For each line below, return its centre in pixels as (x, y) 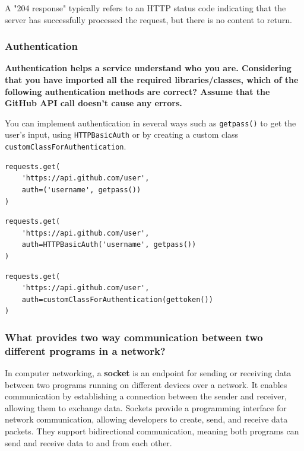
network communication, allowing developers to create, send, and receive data (146, 419)
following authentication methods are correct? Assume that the (137, 91)
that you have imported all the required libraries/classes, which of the (152, 80)
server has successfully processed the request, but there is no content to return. (148, 19)
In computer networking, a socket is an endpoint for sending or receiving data (148, 373)
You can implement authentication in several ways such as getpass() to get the (151, 123)
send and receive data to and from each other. (88, 442)
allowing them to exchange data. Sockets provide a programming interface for (146, 407)
